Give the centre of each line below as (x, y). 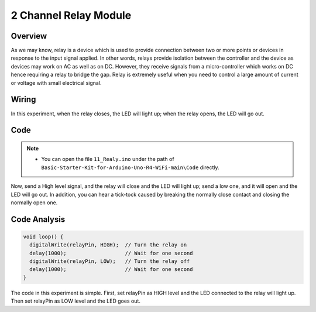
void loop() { (43, 236)
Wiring (23, 100)
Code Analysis (38, 219)
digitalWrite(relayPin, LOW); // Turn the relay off (110, 261)
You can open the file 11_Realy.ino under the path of (108, 159)
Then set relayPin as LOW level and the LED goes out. (75, 301)
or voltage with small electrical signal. (56, 83)
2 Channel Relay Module (71, 15)
